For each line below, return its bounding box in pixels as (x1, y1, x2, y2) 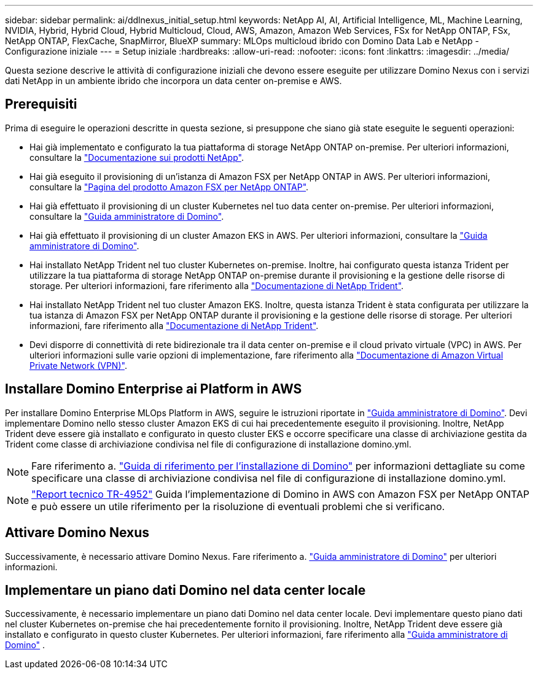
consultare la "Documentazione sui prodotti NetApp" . (29, 152, 244, 163)
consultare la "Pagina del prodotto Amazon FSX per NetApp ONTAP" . (29, 181, 309, 192)
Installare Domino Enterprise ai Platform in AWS (5, 381, 302, 397)
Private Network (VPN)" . (29, 360, 127, 371)
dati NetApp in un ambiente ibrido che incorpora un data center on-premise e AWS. (5, 76, 342, 86)
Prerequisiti (5, 96, 77, 112)
